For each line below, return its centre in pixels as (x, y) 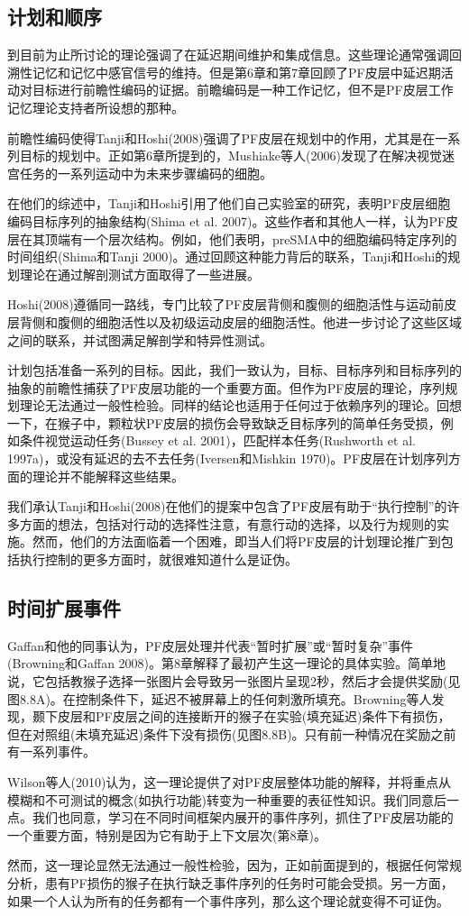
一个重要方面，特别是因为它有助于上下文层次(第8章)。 (167, 834)
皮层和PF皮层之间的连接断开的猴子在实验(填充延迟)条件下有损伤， (254, 716)
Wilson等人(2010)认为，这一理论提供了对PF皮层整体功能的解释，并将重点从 (230, 782)
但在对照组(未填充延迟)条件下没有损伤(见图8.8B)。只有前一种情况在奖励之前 (232, 733)
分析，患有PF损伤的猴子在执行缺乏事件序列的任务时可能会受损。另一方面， (230, 882)
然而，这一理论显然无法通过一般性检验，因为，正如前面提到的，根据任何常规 (234, 865)
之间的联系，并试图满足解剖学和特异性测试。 (140, 339)
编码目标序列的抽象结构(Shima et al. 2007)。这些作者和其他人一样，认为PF (227, 220)
